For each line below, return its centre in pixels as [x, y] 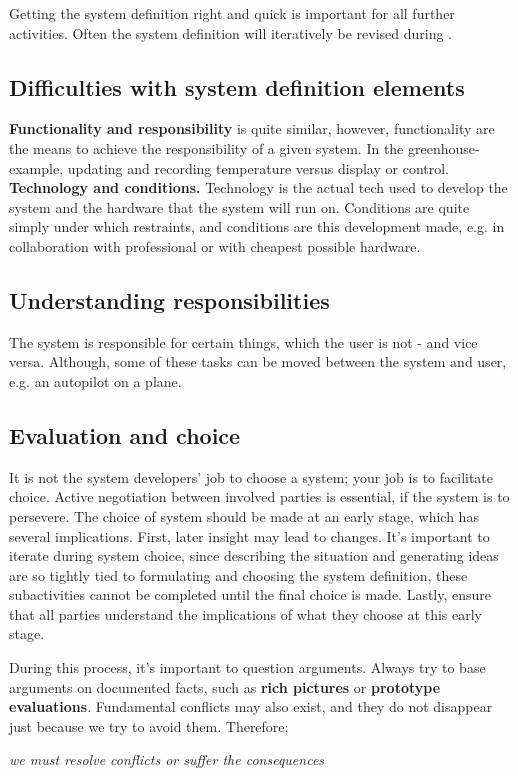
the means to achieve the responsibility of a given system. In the [206, 147]
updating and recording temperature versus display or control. [258, 167]
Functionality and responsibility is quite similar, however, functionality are [252, 128]
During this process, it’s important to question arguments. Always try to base [247, 667]
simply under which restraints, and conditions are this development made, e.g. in [257, 226]
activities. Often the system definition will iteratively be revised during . [231, 32]
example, [36, 167]
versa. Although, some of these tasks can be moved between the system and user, [258, 361]
